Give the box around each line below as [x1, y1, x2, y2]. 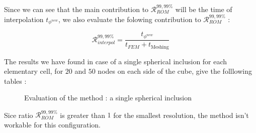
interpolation [4, 14, 44, 24]
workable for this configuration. [4, 119, 101, 130]
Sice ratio [4, 109, 33, 120]
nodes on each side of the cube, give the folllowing [98, 66, 252, 76]
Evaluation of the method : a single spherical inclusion [24, 92, 192, 103]
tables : [4, 75, 27, 86]
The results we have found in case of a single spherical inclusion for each [4, 56, 227, 66]
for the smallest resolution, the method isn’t [113, 109, 249, 120]
